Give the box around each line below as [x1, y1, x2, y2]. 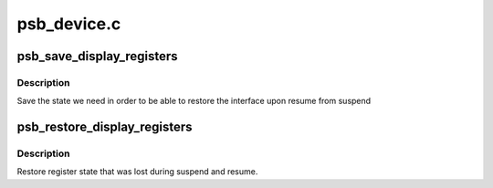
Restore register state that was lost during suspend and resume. [16, 166, 258, 177]
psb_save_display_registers [16, 48, 178, 64]
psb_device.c [16, 14, 121, 34]
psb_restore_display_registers [16, 120, 193, 135]
